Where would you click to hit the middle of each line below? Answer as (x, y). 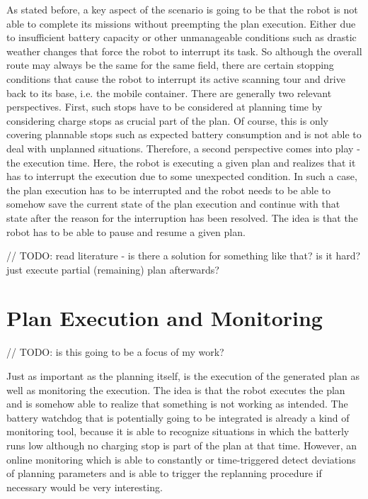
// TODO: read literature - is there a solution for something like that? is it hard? (184, 256)
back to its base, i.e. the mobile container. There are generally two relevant (169, 92)
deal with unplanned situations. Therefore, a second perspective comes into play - (183, 148)
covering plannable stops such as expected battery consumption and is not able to (184, 134)
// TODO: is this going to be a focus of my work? (115, 352)
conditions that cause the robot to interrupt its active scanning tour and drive (176, 78)
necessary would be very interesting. (85, 487)
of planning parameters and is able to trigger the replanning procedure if (164, 473)
